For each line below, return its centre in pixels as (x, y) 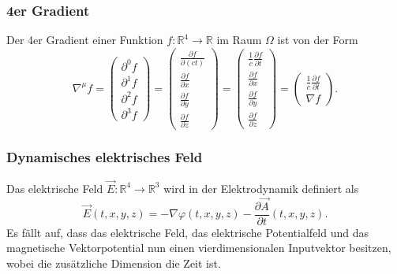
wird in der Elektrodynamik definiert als (261, 188)
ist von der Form (318, 40)
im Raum (239, 40)
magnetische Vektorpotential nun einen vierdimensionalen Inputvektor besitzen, (199, 248)
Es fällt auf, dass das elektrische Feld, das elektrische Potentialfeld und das (188, 232)
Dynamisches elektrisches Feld (105, 157)
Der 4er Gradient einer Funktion (85, 40)
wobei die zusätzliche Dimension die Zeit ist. (114, 263)
